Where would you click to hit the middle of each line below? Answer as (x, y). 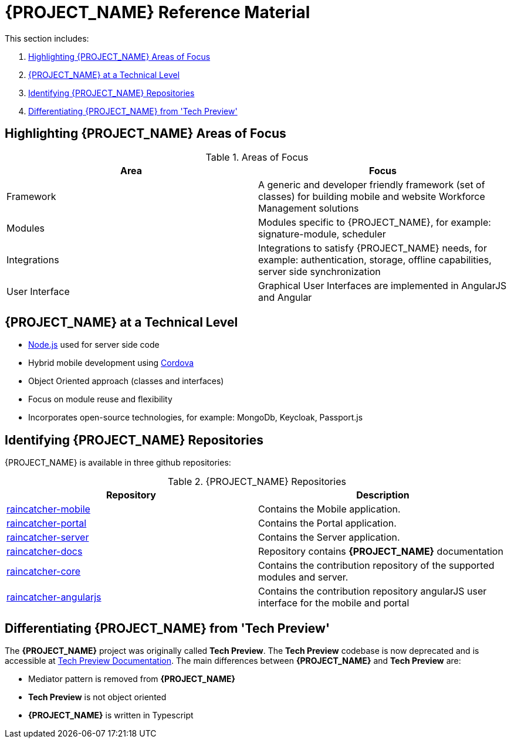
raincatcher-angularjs (54, 597)
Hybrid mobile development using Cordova (111, 363)
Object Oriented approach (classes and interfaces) (126, 381)
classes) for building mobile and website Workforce (372, 196)
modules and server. (303, 577)
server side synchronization (319, 271)
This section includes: (47, 38)
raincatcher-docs (45, 552)
